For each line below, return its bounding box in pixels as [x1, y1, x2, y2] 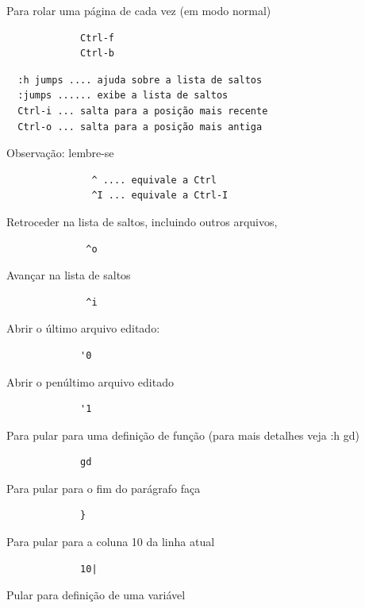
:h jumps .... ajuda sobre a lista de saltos [17, 74, 263, 86]
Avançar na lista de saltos [6, 267, 131, 283]
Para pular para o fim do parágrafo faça [6, 479, 201, 496]
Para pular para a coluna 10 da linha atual [6, 533, 215, 550]
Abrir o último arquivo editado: [6, 320, 160, 337]
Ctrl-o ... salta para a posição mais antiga [17, 121, 263, 133]
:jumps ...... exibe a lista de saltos [17, 90, 229, 102]
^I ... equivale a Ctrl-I [91, 190, 229, 202]
